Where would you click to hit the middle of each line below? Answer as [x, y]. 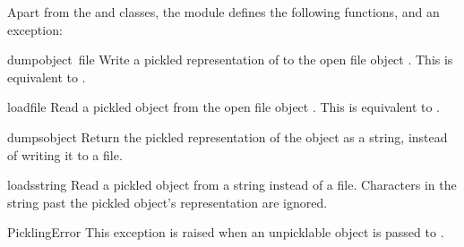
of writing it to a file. [65, 154]
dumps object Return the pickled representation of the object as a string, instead [228, 136]
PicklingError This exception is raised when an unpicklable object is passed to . [226, 232]
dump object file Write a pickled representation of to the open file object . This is [230, 60]
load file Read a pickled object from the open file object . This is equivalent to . [224, 107]
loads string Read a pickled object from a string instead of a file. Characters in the [232, 185]
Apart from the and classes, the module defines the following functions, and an [223, 12]
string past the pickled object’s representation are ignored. [168, 202]
